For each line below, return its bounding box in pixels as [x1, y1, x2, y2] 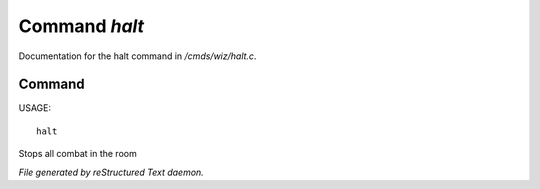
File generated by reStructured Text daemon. [18, 166, 204, 178]
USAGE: [18, 102, 52, 114]
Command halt [18, 15, 145, 37]
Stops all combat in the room [18, 148, 137, 160]
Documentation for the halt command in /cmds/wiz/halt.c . [18, 50, 257, 62]
